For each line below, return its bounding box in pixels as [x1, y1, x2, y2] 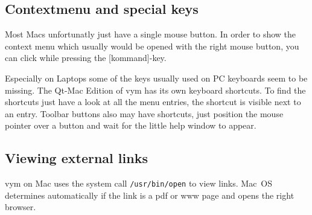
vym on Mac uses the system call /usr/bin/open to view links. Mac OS [5, 177, 273, 190]
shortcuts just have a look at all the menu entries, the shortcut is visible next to [5, 95, 301, 108]
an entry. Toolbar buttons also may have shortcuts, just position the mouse [5, 107, 284, 120]
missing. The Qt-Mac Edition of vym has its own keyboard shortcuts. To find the [5, 83, 306, 96]
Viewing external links [5, 149, 148, 167]
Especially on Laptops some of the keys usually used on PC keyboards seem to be [5, 71, 308, 84]
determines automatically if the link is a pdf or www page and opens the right [5, 188, 294, 201]
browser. [5, 201, 36, 213]
